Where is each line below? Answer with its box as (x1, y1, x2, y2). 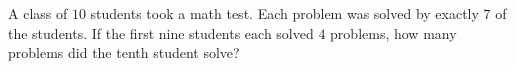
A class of (8, 3, 68, 23)
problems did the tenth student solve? (8, 42, 240, 63)
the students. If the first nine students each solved (8, 22, 314, 43)
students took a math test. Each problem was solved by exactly (90, 3, 479, 23)
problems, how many (330, 22, 457, 43)
